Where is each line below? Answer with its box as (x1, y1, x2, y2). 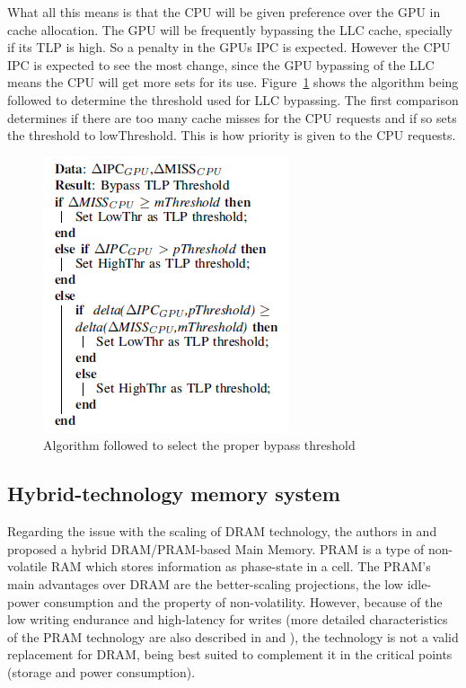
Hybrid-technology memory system (7, 480, 340, 507)
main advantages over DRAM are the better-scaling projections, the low (7, 574, 403, 593)
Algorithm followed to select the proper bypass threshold (43, 436, 356, 454)
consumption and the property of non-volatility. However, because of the (43, 592, 443, 611)
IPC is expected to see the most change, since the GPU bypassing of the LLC (7, 55, 435, 74)
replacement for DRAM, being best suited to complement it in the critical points (7, 645, 453, 664)
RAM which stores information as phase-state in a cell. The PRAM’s (50, 557, 431, 576)
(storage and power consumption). (7, 662, 196, 681)
